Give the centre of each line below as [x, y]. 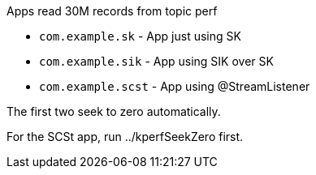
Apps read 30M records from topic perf [112, 11]
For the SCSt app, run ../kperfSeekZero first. [125, 137]
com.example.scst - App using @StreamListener [175, 86]
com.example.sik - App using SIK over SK [156, 61]
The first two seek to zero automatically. [114, 111]
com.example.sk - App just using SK [140, 36]
